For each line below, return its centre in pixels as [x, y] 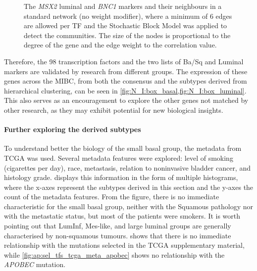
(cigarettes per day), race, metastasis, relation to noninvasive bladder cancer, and [127, 167]
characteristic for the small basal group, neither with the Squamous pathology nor [129, 206]
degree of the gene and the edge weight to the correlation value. [120, 45]
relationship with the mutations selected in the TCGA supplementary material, [124, 245]
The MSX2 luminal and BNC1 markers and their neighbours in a [123, 6]
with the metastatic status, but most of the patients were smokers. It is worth [122, 216]
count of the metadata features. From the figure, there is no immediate [112, 197]
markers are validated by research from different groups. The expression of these [126, 71]
